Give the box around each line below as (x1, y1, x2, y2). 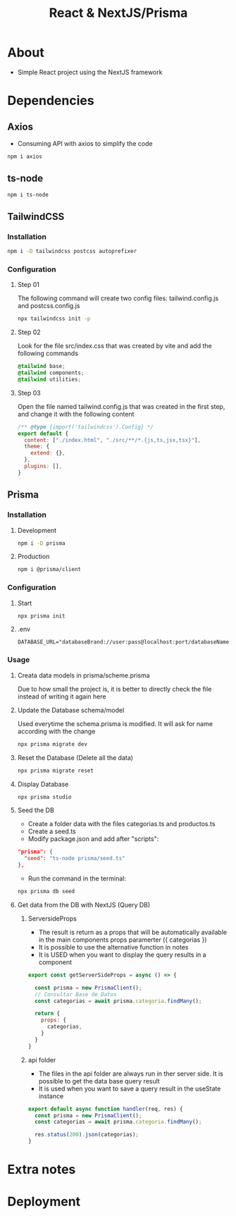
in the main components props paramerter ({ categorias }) (38, 935, 207, 944)
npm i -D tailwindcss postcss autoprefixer (7, 248, 137, 255)
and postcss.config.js (17, 302, 80, 310)
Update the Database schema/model (17, 706, 125, 714)
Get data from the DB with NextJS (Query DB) (17, 900, 151, 909)
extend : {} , (30, 450, 66, 457)
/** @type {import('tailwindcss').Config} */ (17, 423, 154, 431)
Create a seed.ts (27, 827, 76, 836)
